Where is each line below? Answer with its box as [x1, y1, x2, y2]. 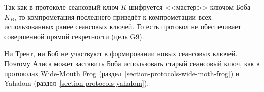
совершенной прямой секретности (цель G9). [4, 31, 144, 41]
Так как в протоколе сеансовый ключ [4, 2, 119, 12]
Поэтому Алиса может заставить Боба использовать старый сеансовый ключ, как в [4, 58, 260, 68]
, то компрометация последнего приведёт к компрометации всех [14, 11, 212, 22]
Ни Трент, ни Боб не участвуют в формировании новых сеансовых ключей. [4, 48, 238, 59]
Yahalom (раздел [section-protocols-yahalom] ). [4, 78, 149, 88]
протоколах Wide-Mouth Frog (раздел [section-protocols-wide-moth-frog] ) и [4, 68, 240, 78]
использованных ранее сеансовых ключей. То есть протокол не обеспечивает [4, 21, 241, 32]
